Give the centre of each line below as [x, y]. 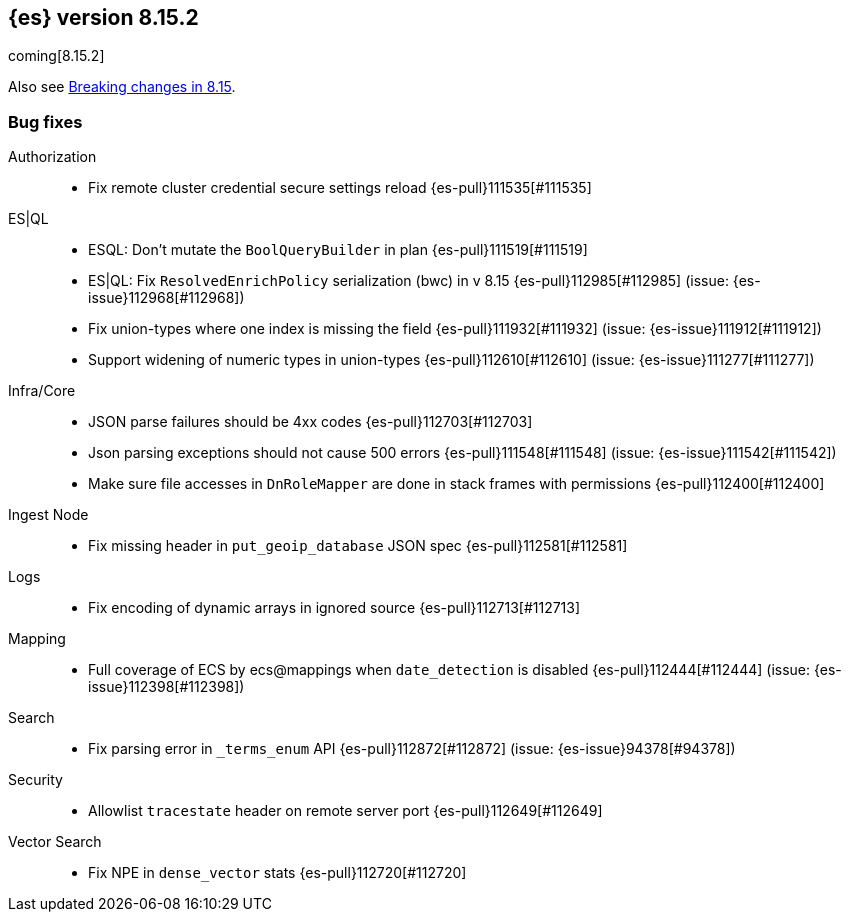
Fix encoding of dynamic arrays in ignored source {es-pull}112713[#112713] [334, 608]
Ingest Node [48, 515]
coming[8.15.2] [56, 56]
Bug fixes [45, 121]
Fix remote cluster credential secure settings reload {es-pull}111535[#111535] [340, 188]
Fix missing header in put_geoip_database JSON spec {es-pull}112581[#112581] [358, 546]
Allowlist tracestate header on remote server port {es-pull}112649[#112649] [345, 811]
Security [35, 780]
